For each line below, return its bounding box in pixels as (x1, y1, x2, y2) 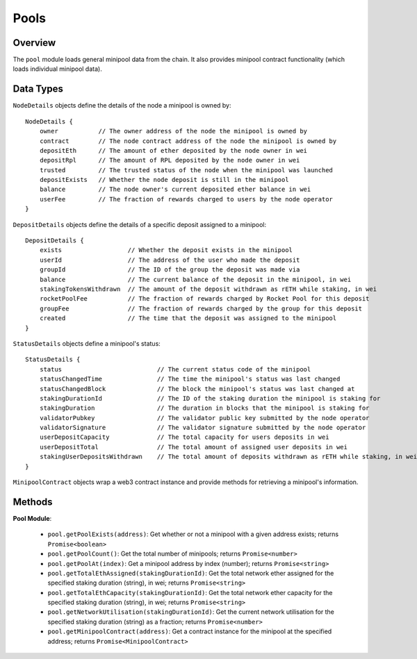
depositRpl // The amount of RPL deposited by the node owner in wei (39, 156, 300, 165)
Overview (13, 37, 56, 49)
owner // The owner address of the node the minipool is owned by (39, 127, 308, 135)
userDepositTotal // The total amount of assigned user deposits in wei (39, 443, 347, 451)
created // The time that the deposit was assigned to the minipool (39, 315, 337, 322)
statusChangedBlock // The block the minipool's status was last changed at (39, 385, 355, 392)
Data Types (13, 83, 64, 95)
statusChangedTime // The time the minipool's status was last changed (39, 375, 341, 383)
